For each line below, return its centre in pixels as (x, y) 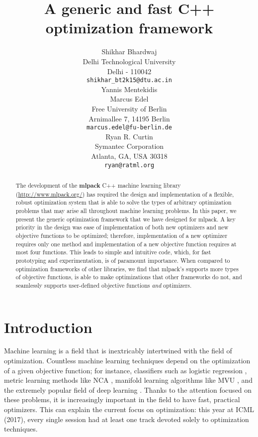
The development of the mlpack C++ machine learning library (98, 186)
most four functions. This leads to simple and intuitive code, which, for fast (113, 252)
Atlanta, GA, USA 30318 (129, 156)
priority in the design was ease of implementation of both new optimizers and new (122, 227)
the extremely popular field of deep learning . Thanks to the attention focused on (128, 389)
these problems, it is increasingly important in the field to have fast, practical (122, 399)
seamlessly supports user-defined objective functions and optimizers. (104, 285)
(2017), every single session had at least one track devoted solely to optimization (127, 419)
